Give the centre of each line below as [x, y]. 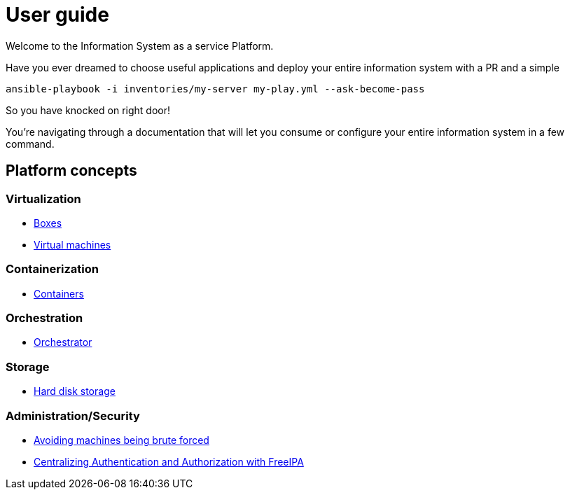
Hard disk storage [75, 391]
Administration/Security [73, 416]
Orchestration [44, 318]
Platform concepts [71, 171]
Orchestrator [63, 342]
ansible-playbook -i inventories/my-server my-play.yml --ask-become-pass [215, 89]
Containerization [52, 269]
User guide [57, 15]
